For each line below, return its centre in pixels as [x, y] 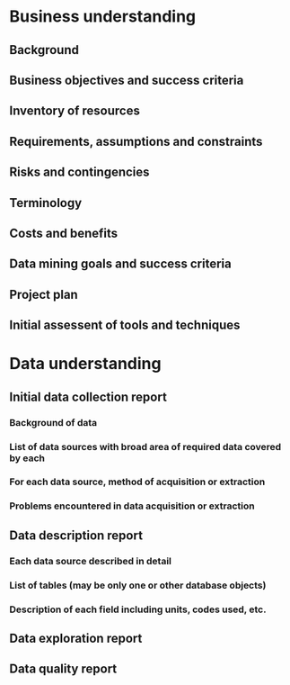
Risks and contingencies [79, 172]
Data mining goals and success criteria [120, 264]
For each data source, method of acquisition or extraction [137, 482]
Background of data [53, 422]
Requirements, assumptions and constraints [136, 141]
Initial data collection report [88, 397]
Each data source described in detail [91, 561]
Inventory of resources [75, 111]
